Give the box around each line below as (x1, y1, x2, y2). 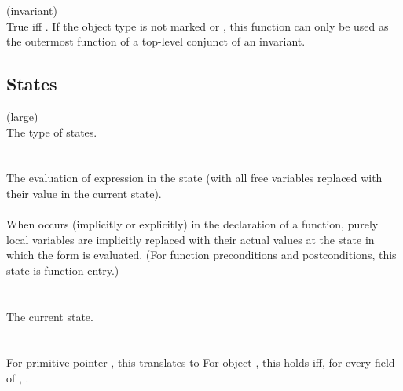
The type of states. (6, 123, 97, 140)
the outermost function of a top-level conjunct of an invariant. (6, 33, 306, 49)
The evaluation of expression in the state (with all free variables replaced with (6, 170, 383, 186)
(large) (6, 108, 38, 124)
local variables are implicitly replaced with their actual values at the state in (6, 231, 375, 247)
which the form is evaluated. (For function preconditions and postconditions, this (6, 247, 397, 263)
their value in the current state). (6, 185, 162, 201)
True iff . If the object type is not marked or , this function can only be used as (6, 17, 389, 34)
